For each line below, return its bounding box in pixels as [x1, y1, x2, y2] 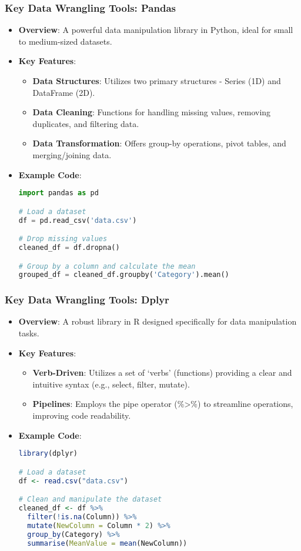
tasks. [18, 327, 39, 339]
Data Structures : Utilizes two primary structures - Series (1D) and [32, 75, 281, 86]
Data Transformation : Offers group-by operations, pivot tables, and [32, 137, 286, 149]
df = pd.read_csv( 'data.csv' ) [18, 216, 137, 225]
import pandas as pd [18, 189, 99, 198]
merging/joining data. [32, 148, 112, 161]
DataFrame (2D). [32, 86, 95, 98]
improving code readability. [32, 409, 131, 422]
